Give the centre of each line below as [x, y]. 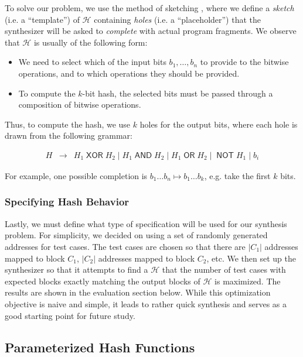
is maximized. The [248, 281]
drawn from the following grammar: [69, 135]
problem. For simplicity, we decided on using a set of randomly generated [136, 235]
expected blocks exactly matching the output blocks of [103, 281]
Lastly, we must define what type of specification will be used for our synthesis [146, 223]
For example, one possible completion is [76, 175]
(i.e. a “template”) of [42, 19]
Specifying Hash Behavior [67, 202]
